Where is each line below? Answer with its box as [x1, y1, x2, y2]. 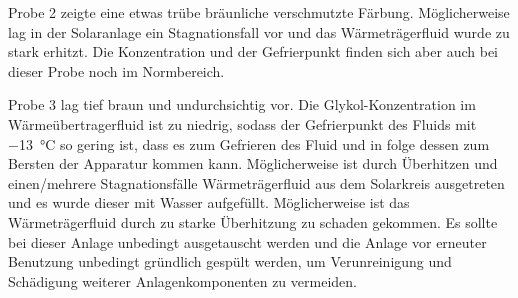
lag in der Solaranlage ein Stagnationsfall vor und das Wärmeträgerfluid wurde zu [8, 21, 510, 42]
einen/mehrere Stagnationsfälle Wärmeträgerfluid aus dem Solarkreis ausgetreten [8, 172, 505, 193]
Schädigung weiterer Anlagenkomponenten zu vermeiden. [8, 270, 357, 291]
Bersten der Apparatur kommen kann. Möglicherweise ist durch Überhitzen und [8, 153, 498, 174]
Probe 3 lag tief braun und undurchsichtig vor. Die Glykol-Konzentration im [8, 94, 476, 115]
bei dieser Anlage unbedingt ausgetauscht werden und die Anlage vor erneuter [8, 231, 487, 252]
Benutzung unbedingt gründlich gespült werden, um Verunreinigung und [8, 251, 452, 272]
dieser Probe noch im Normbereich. [8, 60, 225, 81]
